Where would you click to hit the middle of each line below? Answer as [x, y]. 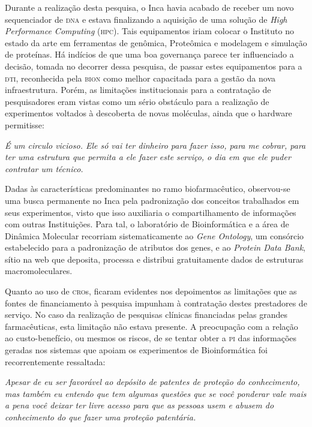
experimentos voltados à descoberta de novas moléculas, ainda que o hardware [148, 113]
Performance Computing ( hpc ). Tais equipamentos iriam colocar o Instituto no [149, 31]
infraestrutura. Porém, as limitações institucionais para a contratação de [138, 90]
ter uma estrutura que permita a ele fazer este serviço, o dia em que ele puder [148, 157]
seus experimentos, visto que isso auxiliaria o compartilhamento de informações [151, 212]
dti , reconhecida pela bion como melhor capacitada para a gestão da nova [140, 78]
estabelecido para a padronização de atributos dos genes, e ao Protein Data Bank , [155, 247]
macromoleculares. [39, 271]
